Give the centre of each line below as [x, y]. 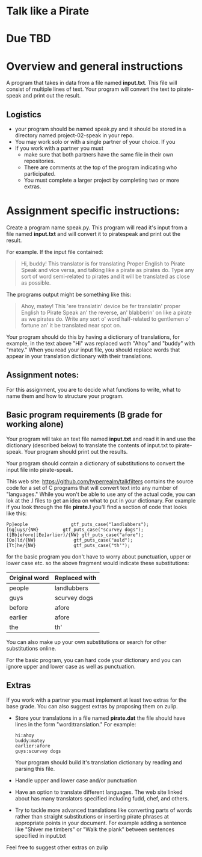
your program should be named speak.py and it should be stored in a [100, 129]
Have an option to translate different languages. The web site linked [99, 792]
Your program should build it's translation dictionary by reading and [98, 762]
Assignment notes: [43, 375]
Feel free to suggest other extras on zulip [57, 847]
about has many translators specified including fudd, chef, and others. [102, 798]
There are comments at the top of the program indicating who [100, 167]
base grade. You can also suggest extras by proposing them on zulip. [92, 706]
